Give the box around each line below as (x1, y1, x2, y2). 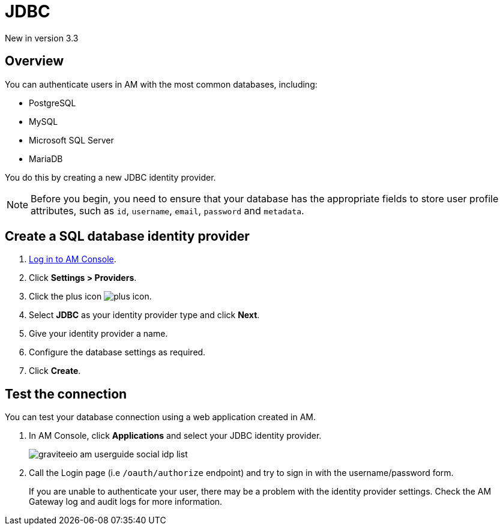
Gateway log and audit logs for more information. (29, 496, 223, 507)
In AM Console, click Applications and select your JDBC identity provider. (29, 430, 322, 441)
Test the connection (5, 386, 127, 402)
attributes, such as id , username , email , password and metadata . (31, 204, 304, 217)
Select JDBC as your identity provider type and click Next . (29, 310, 260, 321)
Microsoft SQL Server (29, 134, 114, 145)
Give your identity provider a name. (29, 328, 168, 339)
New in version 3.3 (5, 32, 79, 43)
